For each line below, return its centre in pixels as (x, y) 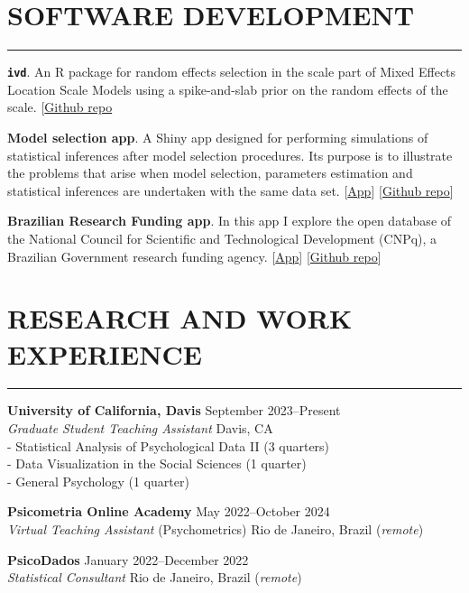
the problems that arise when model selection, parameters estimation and (210, 173)
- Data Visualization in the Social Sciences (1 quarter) (157, 463)
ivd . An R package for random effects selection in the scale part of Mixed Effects (232, 72)
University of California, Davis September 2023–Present (174, 410)
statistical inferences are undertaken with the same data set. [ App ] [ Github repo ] (230, 190)
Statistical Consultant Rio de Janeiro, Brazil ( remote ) (155, 577)
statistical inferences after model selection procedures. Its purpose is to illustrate (230, 155)
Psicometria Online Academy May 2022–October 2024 (169, 511)
